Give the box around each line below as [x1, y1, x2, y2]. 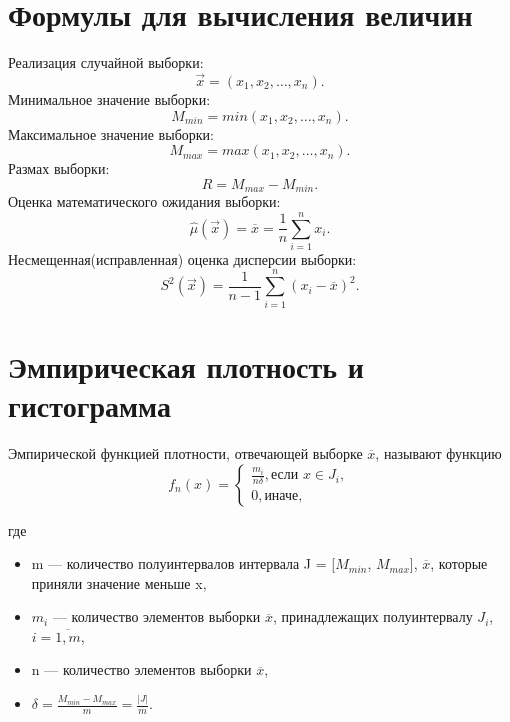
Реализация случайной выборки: [8, 52, 204, 73]
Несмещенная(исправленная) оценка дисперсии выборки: [8, 248, 357, 269]
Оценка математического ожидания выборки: [8, 191, 281, 212]
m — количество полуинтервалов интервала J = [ [31, 553, 336, 574]
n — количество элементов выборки [31, 659, 252, 680]
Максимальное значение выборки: [8, 123, 214, 144]
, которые [430, 553, 488, 574]
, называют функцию [375, 442, 502, 463]
